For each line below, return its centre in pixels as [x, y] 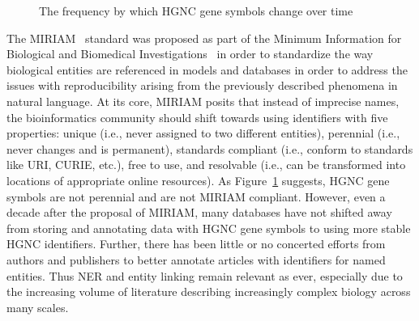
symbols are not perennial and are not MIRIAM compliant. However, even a [196, 196]
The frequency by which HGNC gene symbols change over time [196, 11]
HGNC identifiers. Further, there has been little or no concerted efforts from [196, 244]
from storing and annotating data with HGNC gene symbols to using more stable [209, 228]
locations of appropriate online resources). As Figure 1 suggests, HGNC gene [198, 180]
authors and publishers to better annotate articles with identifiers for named [196, 259]
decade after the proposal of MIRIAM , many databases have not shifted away [199, 212]
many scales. [38, 307]
